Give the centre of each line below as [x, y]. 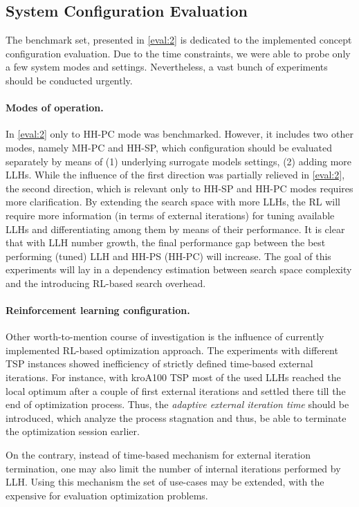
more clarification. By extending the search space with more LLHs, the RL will [173, 202]
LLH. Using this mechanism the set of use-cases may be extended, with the [165, 482]
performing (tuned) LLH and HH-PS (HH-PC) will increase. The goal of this [168, 256]
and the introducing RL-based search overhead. [106, 283]
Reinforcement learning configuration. [98, 310]
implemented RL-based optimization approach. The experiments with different [172, 350]
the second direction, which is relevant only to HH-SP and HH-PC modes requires [179, 188]
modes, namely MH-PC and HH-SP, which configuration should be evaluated [169, 147]
